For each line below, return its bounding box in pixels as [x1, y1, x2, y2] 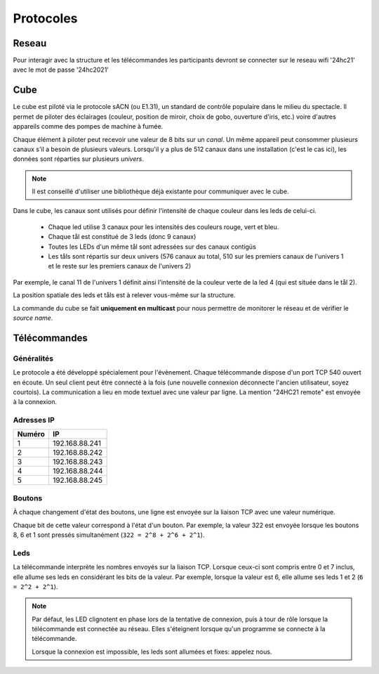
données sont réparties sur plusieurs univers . [13, 155, 144, 163]
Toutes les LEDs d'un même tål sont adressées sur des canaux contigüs [48, 242, 256, 251]
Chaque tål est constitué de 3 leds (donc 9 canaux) [48, 233, 197, 241]
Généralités [13, 354, 54, 363]
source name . [13, 313, 53, 322]
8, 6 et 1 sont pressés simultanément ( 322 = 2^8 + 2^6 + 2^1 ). [13, 531, 205, 539]
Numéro [17, 429, 45, 439]
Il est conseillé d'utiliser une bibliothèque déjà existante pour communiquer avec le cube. [32, 187, 289, 196]
